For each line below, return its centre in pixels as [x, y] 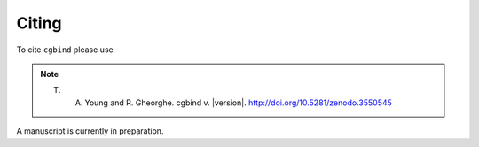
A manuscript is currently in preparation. [90, 131]
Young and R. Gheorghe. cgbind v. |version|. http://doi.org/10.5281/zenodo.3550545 [238, 103]
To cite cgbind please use [65, 50]
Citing [39, 23]
